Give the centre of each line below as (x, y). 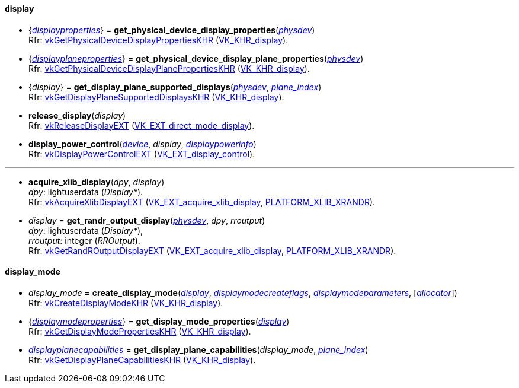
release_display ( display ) (77, 115)
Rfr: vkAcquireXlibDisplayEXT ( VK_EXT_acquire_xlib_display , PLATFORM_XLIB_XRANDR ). (202, 202)
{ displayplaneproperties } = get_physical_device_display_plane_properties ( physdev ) (196, 58)
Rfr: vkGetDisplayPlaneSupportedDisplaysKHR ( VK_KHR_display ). (156, 97)
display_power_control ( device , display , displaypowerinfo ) (142, 144)
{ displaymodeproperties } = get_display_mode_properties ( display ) (159, 321)
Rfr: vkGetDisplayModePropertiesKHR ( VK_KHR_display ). (140, 331)
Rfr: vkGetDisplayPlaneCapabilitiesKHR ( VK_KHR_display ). (142, 360)
